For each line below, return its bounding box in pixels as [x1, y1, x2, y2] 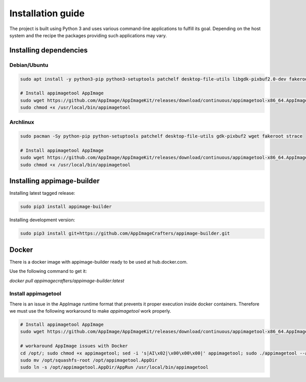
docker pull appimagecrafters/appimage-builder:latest [9, 277, 124, 284]
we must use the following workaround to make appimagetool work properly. [9, 308, 171, 314]
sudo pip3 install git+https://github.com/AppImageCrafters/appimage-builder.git [20, 231, 231, 237]
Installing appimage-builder [9, 176, 100, 186]
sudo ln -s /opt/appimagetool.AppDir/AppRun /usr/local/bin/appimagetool [20, 365, 209, 370]
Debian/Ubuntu [9, 61, 48, 68]
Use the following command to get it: [9, 268, 87, 274]
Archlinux [9, 119, 35, 126]
